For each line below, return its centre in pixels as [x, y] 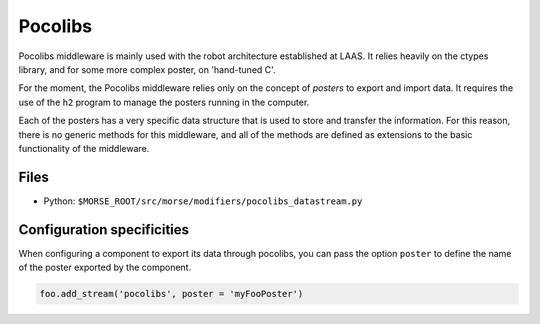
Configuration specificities [104, 229]
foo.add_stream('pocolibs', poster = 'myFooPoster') [171, 294]
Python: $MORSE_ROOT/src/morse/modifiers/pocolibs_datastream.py [203, 201]
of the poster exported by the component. [105, 267]
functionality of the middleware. [84, 148]
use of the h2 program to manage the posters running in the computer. [164, 102]
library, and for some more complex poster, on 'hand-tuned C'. [147, 69]
